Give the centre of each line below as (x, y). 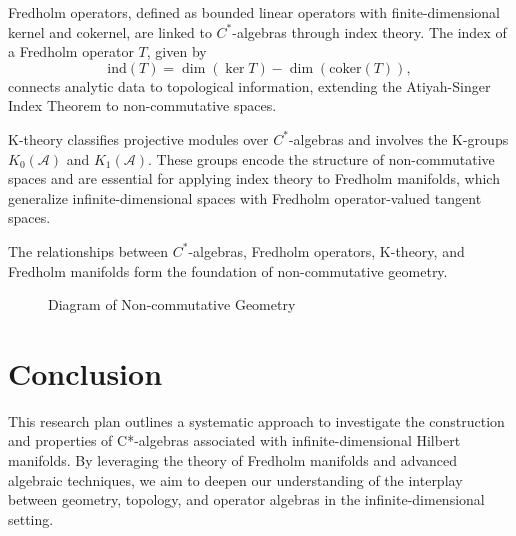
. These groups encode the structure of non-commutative (321, 158)
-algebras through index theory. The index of (369, 31)
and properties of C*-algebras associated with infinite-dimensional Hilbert (234, 440)
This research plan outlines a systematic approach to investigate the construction (256, 420)
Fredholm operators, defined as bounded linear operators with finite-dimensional (254, 12)
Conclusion (85, 372)
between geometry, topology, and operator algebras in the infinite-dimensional (246, 499)
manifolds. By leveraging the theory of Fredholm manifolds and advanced (233, 460)
